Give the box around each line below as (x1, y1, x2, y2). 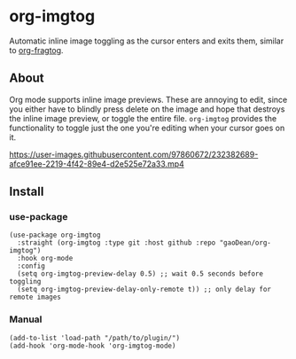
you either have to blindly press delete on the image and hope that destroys (9, 104, 285, 114)
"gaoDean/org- (219, 238, 272, 247)
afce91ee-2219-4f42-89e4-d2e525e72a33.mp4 (9, 158, 184, 169)
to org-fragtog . (9, 44, 64, 55)
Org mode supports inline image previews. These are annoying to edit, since (9, 94, 288, 105)
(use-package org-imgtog (9, 230, 101, 240)
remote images (9, 293, 62, 302)
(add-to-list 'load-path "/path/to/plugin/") (9, 333, 180, 342)
